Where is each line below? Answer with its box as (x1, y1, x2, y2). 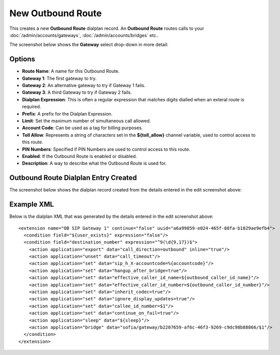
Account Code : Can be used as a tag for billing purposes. (22, 125, 143, 131)
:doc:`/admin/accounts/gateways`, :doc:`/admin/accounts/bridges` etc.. (9, 32, 159, 38)
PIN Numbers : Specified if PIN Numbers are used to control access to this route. (22, 146, 190, 152)
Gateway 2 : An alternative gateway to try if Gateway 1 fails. (22, 83, 146, 89)
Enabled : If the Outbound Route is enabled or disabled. (22, 153, 137, 159)
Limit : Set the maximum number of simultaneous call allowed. (22, 117, 151, 124)
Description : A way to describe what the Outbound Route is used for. (22, 160, 167, 167)
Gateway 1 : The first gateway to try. (22, 75, 97, 81)
